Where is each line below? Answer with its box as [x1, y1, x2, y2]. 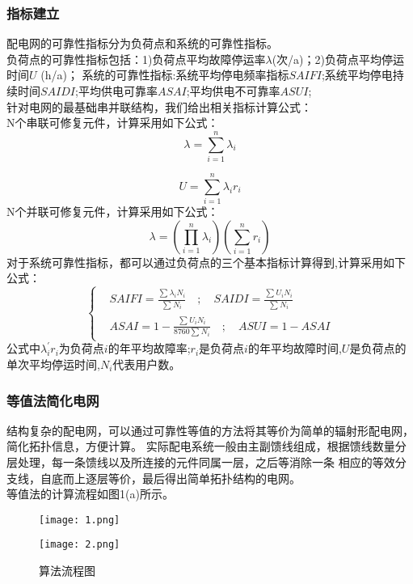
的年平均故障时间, [247, 340, 342, 357]
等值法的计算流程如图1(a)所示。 [6, 485, 174, 502]
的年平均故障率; [107, 340, 191, 357]
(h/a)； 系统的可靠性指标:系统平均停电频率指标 [40, 66, 289, 83]
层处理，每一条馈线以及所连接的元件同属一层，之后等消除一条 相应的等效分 [6, 454, 407, 471]
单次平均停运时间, [6, 356, 100, 373]
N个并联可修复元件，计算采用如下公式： [6, 203, 219, 220]
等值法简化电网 [6, 390, 99, 410]
